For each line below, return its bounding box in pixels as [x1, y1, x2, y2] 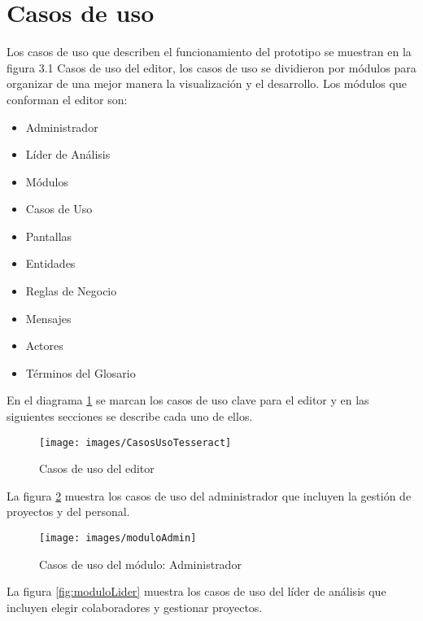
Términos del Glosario [25, 364, 136, 381]
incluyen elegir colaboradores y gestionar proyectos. [7, 598, 263, 615]
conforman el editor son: [7, 90, 128, 107]
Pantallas [25, 227, 72, 244]
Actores [25, 337, 63, 354]
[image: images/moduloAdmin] [39, 532, 197, 544]
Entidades [25, 255, 76, 272]
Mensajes [25, 309, 72, 326]
